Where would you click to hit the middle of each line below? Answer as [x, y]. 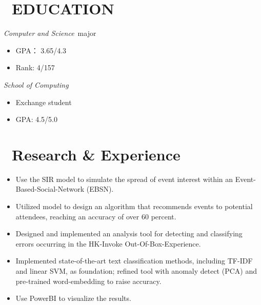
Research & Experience [96, 154]
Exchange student [44, 102]
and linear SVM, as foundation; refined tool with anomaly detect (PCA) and [136, 270]
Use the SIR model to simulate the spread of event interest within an [124, 179]
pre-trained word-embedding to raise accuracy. [88, 281]
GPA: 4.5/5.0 [36, 119]
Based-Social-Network [50, 189]
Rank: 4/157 [35, 67]
